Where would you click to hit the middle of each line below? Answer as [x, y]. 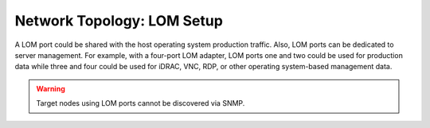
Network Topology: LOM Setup [119, 21]
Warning [51, 88]
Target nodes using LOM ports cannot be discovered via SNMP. [141, 103]
